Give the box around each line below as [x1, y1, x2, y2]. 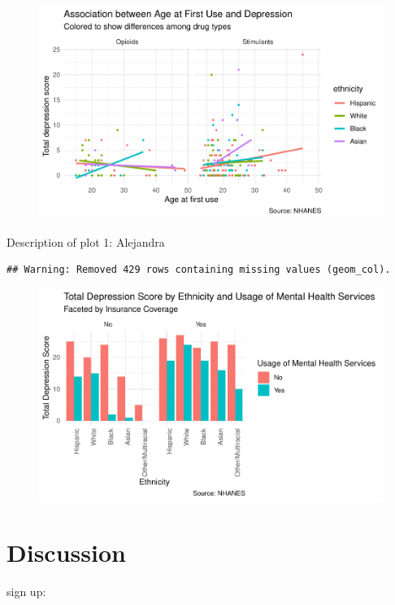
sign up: [7, 583, 46, 600]
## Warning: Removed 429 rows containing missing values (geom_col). [7, 264, 391, 276]
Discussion [7, 536, 126, 569]
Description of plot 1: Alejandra [7, 233, 165, 250]
